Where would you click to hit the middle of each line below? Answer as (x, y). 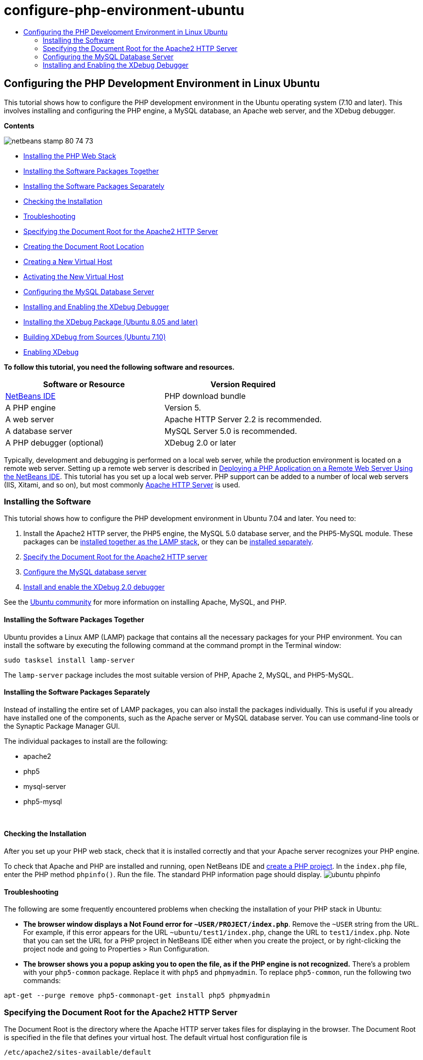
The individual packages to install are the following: (86, 741)
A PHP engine (31, 407)
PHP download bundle (205, 396)
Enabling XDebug (51, 352)
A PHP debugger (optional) (55, 442)
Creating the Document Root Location (84, 246)
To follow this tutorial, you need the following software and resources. (119, 367)
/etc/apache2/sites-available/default (78, 1052)
